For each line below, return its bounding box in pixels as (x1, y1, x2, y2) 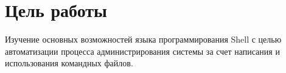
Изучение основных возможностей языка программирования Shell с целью (5, 33, 282, 46)
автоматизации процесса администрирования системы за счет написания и (5, 44, 280, 57)
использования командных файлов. (5, 57, 133, 69)
